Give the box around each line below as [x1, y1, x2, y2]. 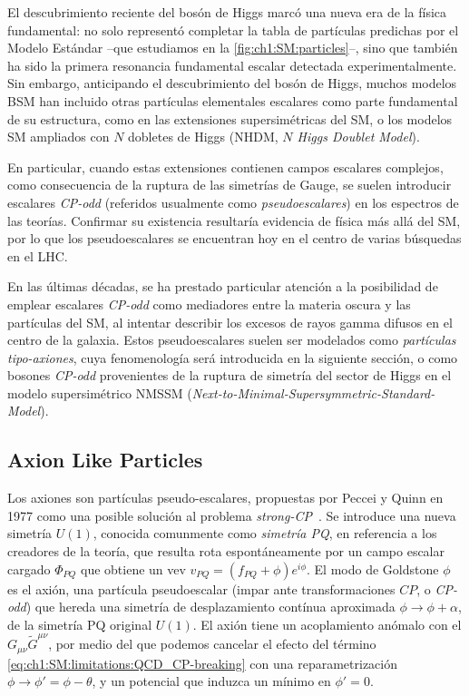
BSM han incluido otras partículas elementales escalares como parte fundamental [7, 91, 458, 110]
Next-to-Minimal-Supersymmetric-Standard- [191, 383, 435, 402]
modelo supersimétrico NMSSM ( [7, 383, 192, 402]
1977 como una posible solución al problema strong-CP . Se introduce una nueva [7, 505, 456, 524]
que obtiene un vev [80, 559, 186, 578]
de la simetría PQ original [7, 614, 152, 633]
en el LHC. [7, 246, 68, 265]
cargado [7, 559, 51, 578]
